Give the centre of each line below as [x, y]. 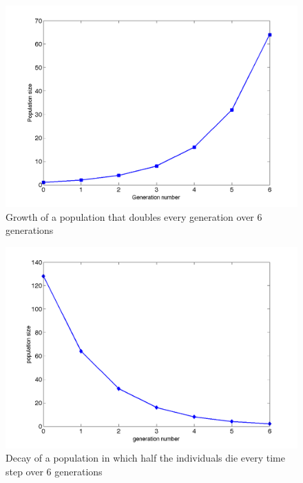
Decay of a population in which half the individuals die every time [145, 458]
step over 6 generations [54, 471]
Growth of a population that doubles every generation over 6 [134, 216]
